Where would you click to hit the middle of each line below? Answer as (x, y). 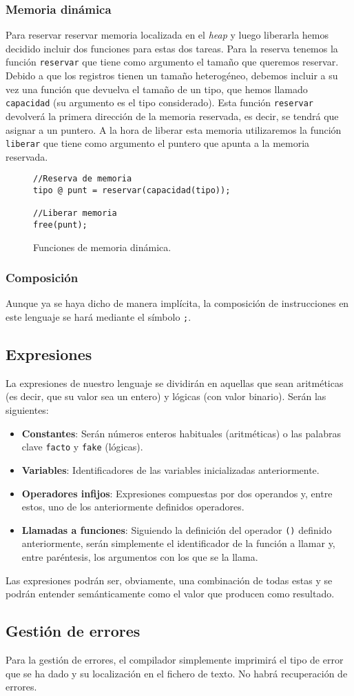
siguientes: (27, 410)
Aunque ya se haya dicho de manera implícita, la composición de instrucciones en (177, 303)
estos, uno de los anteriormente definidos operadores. (133, 507)
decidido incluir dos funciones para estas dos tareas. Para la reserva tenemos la (172, 48)
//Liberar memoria (75, 213)
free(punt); (60, 225)
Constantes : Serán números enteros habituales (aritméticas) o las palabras (181, 433)
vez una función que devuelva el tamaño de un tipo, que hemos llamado (157, 89)
